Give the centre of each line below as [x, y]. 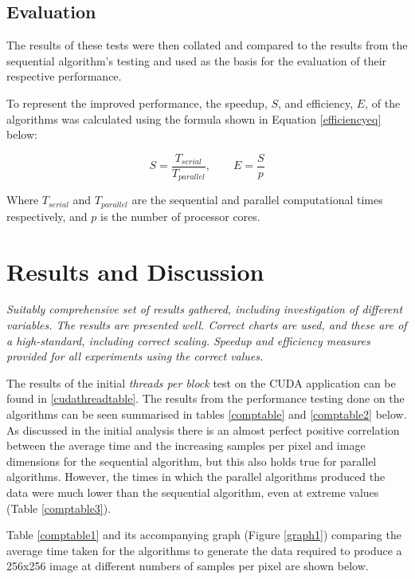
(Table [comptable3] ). [59, 508]
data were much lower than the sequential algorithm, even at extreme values [193, 492]
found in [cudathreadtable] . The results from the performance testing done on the [206, 398]
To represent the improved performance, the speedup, [137, 102]
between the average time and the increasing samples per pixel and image [186, 445]
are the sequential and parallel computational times [257, 200]
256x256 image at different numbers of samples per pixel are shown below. [188, 566]
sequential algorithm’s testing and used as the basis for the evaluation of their [197, 60]
